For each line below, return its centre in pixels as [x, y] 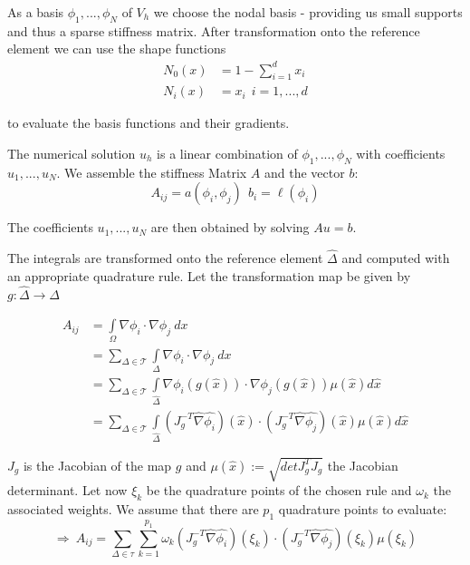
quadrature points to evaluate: [363, 509]
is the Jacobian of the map [97, 465]
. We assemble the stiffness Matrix [152, 172]
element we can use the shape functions [117, 49]
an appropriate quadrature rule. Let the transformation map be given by [209, 275]
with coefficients [401, 153]
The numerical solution [72, 153]
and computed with [396, 258]
